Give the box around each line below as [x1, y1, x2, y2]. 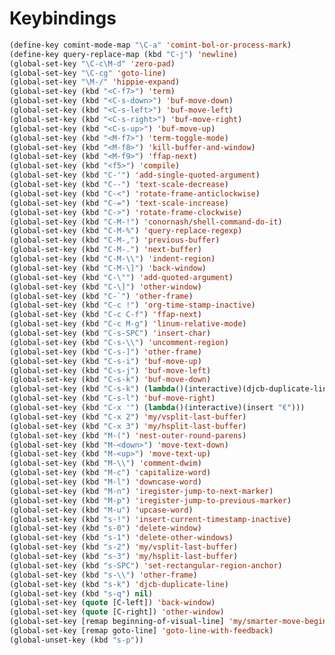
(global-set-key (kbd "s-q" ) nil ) [9, 588, 154, 599]
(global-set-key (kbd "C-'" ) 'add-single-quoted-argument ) [9, 170, 261, 181]
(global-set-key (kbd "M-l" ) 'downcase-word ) [9, 477, 202, 487]
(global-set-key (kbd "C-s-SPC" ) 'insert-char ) [9, 328, 212, 339]
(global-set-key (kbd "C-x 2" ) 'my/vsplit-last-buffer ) [9, 412, 247, 422]
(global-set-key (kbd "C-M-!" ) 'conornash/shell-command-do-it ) [9, 217, 283, 227]
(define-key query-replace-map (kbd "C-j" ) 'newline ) [9, 49, 239, 59]
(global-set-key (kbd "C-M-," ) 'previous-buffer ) [9, 235, 221, 246]
